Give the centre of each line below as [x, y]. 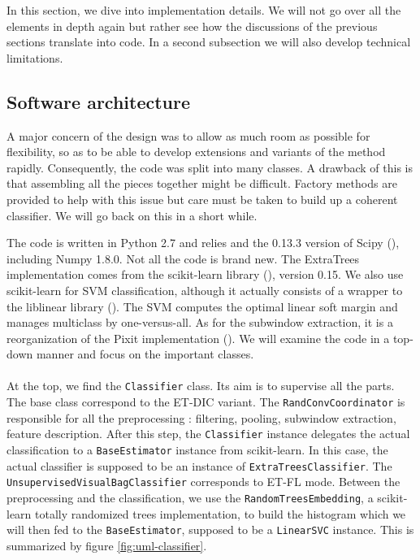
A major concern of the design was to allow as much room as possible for [188, 135]
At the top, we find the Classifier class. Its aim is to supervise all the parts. [201, 386]
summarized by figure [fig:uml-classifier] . [107, 545]
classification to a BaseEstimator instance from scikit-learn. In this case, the [197, 450]
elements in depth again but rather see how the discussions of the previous [192, 26]
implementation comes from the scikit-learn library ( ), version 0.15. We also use [205, 274]
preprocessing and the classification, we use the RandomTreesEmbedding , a [190, 498]
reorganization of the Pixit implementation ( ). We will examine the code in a [198, 338]
